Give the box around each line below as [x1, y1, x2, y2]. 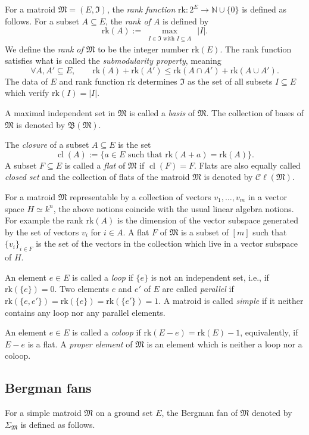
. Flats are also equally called [194, 159, 301, 171]
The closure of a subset [5, 138, 89, 151]
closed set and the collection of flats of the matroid [5, 170, 190, 183]
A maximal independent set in [5, 107, 116, 119]
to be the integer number [98, 42, 189, 55]
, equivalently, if [240, 326, 298, 338]
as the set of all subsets [187, 74, 273, 87]
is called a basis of [129, 107, 195, 119]
